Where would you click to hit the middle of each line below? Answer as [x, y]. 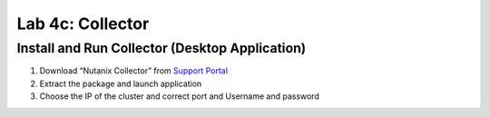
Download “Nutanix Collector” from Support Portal [134, 71]
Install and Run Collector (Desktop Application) [162, 48]
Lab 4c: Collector [83, 24]
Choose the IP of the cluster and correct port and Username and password [179, 96]
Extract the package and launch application [121, 83]
